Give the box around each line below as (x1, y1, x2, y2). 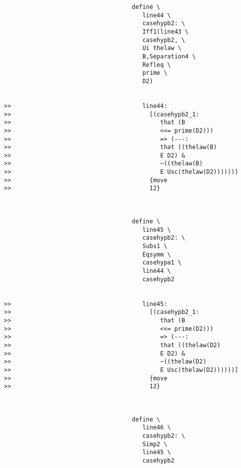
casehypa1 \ (142, 259, 181, 266)
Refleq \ (142, 61, 171, 68)
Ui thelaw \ (142, 45, 181, 52)
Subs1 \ (142, 243, 168, 250)
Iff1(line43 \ (142, 28, 189, 35)
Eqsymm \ (142, 251, 171, 258)
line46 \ (142, 424, 171, 431)
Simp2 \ (142, 440, 168, 448)
